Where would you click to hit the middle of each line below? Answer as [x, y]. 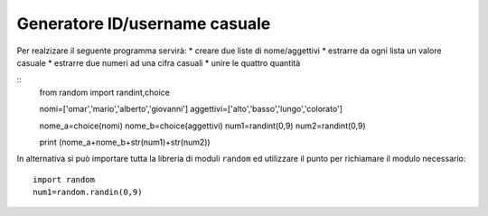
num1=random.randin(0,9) [88, 193]
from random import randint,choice [105, 92]
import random [64, 179]
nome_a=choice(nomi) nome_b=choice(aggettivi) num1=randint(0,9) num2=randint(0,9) [202, 126]
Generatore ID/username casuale [144, 23]
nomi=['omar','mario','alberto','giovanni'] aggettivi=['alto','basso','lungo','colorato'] [191, 109]
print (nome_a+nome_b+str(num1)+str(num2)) [125, 142]
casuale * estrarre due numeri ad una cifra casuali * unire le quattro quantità [159, 62]
